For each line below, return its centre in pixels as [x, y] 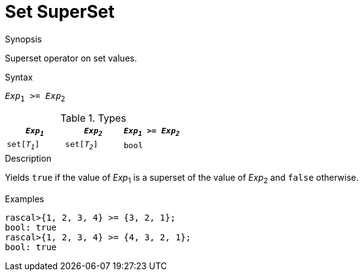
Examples [25, 199]
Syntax [19, 77]
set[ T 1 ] [23, 145]
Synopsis [24, 39]
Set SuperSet [60, 12]
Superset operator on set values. [71, 58]
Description [28, 158]
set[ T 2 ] [82, 145]
